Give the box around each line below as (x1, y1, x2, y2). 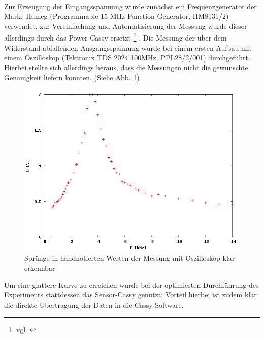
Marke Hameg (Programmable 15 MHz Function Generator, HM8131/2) (4, 11, 229, 21)
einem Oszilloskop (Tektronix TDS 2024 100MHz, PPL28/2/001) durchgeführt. (4, 52, 250, 63)
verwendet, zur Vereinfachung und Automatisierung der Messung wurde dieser (4, 20, 247, 31)
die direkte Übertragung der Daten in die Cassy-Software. (4, 299, 184, 310)
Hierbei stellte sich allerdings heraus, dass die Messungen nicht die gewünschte (4, 62, 248, 72)
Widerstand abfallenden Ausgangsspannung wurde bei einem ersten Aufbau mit (4, 42, 252, 53)
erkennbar (24, 262, 55, 273)
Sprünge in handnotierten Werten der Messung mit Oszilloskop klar (24, 252, 235, 263)
